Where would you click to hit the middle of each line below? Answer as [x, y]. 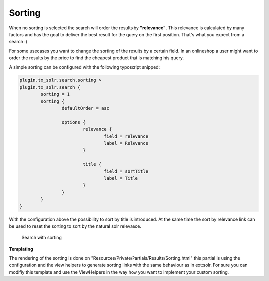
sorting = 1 [55, 94]
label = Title [121, 178]
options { [73, 122]
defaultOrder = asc [85, 108]
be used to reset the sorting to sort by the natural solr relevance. [75, 226]
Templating [21, 249]
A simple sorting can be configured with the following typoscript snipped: [85, 67]
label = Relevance [126, 143]
